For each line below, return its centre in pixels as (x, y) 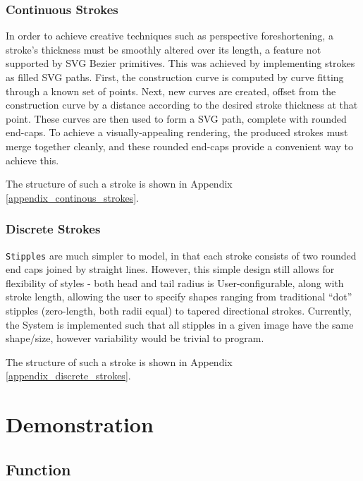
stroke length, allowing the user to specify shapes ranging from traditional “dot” (179, 297)
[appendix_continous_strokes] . (72, 197)
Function (38, 469)
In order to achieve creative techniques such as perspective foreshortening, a (170, 36)
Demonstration (80, 424)
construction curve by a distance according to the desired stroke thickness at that (182, 105)
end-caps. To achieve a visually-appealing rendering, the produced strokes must (177, 132)
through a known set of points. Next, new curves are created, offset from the (171, 91)
